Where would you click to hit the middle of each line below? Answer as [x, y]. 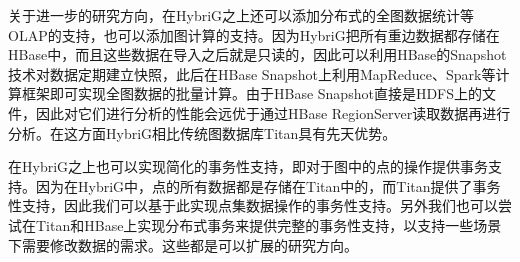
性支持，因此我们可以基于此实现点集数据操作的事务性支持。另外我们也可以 [253, 205]
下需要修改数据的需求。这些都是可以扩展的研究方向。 [183, 244]
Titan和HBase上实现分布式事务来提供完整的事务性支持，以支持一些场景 [268, 224]
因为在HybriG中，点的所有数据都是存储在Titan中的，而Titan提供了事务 [268, 185]
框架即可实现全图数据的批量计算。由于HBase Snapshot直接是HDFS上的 [252, 93]
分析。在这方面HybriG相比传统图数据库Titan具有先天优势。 [202, 132]
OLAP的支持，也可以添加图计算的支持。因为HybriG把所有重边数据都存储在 [254, 34]
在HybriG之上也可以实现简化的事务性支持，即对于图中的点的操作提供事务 [248, 166]
